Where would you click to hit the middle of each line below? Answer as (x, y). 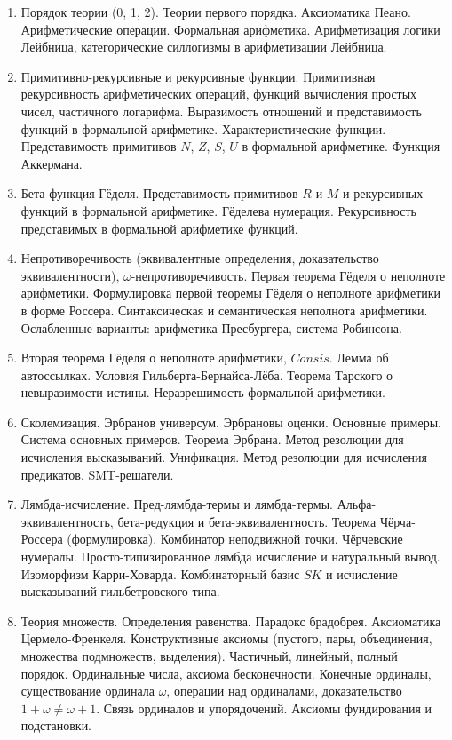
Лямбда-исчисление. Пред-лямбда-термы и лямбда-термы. (177, 504)
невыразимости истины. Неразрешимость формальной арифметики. (203, 392)
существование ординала (87, 691)
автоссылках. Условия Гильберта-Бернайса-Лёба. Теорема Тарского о (207, 374)
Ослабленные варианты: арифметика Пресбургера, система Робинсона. (211, 327)
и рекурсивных (383, 193)
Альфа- (357, 504)
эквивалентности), (70, 275)
